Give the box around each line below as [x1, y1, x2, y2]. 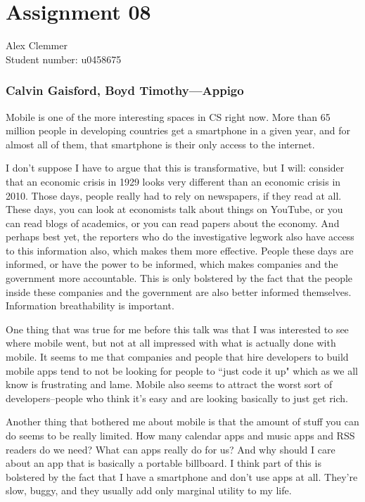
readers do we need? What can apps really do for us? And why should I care [6, 442, 335, 456]
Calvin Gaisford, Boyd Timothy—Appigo [6, 82, 244, 99]
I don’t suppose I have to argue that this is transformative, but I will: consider [6, 160, 345, 175]
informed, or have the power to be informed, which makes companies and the [6, 257, 338, 271]
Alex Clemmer [6, 38, 68, 53]
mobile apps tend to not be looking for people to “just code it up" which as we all [6, 363, 358, 378]
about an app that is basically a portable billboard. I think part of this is [6, 456, 321, 470]
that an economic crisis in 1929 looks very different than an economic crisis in [6, 174, 341, 188]
